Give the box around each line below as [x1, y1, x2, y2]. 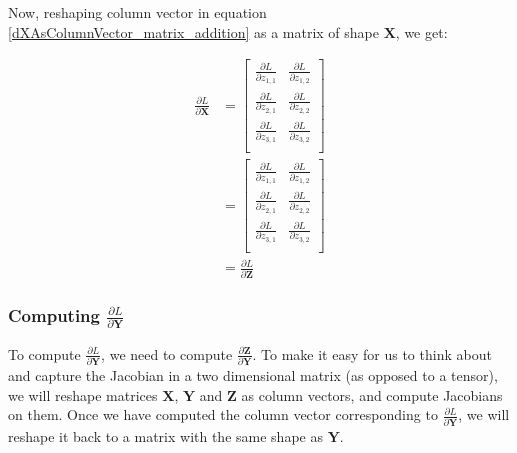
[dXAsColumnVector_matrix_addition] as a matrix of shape [8, 21, 380, 42]
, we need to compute [101, 343, 233, 364]
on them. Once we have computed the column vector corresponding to [8, 404, 438, 425]
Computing [8, 302, 100, 327]
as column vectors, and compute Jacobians [241, 384, 503, 405]
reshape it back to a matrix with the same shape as [8, 425, 323, 446]
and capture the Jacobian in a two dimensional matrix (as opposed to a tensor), [8, 365, 498, 386]
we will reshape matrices [8, 384, 158, 405]
